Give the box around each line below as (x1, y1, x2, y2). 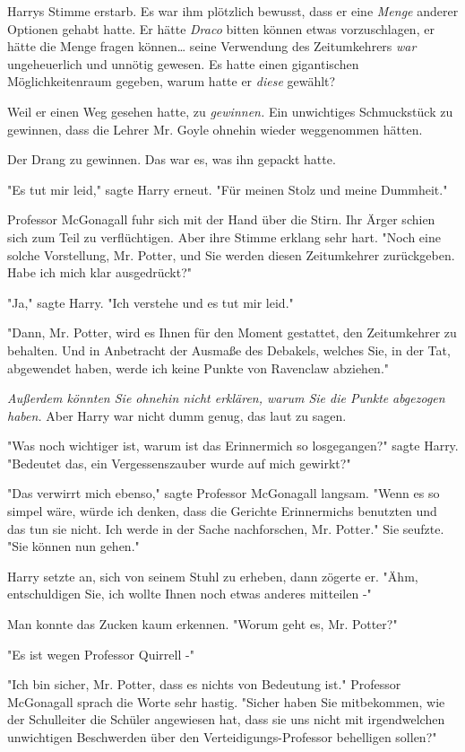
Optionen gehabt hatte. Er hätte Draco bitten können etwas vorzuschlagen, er (7, 19, 435, 38)
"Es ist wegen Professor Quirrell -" (7, 644, 194, 663)
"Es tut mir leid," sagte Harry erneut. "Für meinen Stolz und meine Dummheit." (7, 179, 448, 198)
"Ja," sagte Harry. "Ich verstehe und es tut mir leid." (7, 293, 294, 311)
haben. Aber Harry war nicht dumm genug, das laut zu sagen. (7, 406, 347, 424)
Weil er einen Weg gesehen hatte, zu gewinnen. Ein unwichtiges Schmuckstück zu (7, 101, 453, 120)
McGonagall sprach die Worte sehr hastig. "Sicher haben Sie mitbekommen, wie (7, 692, 445, 711)
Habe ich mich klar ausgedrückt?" (7, 263, 193, 282)
